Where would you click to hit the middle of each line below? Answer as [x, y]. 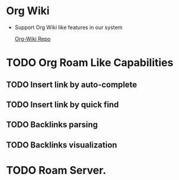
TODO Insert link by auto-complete [72, 84]
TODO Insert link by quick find [63, 105]
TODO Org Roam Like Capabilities [90, 63]
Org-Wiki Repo [32, 38]
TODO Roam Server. [56, 170]
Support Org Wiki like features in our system [69, 27]
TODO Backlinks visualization [62, 145]
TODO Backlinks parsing [52, 125]
